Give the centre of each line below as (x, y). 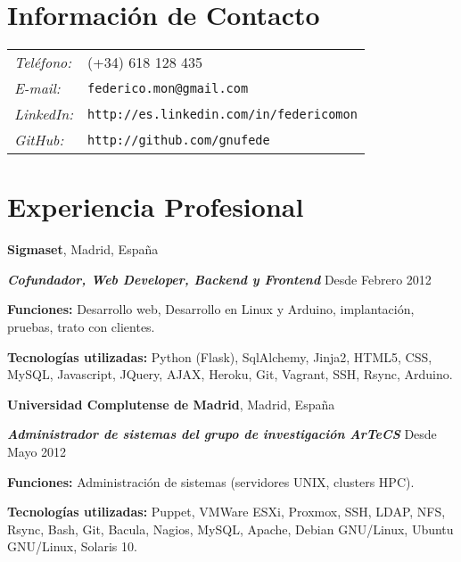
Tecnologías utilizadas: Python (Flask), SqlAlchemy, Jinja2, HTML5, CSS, (220, 356)
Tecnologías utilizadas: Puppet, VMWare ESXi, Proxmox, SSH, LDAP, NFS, (226, 512)
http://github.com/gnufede (179, 140)
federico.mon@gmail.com (168, 88)
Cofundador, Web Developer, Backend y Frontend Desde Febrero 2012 (219, 279)
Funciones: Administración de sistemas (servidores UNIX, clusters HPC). (211, 481)
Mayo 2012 (37, 451)
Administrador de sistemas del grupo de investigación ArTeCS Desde (222, 434)
